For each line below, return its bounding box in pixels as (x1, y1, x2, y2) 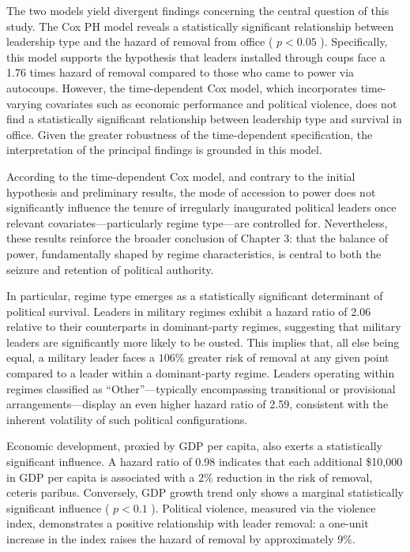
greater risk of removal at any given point (187, 349, 389, 366)
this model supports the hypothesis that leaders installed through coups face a (6, 48, 386, 65)
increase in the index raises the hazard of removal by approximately (6, 531, 334, 546)
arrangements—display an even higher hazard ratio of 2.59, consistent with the (6, 396, 389, 412)
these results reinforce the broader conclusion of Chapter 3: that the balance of (6, 230, 389, 246)
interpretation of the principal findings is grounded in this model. (6, 141, 322, 158)
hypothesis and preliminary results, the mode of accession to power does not (6, 183, 376, 200)
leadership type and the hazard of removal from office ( (6, 33, 273, 50)
